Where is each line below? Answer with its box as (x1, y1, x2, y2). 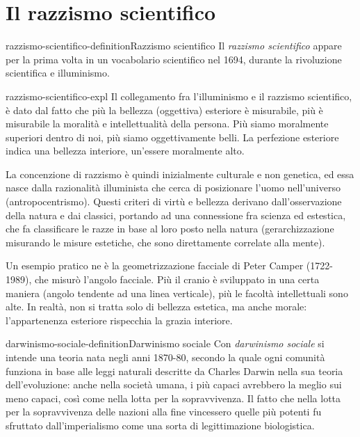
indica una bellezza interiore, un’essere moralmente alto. (6, 143, 245, 158)
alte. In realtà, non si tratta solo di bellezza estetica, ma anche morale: (6, 299, 307, 314)
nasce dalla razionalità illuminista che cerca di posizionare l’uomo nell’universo (6, 180, 341, 195)
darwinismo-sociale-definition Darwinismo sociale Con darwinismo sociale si (6, 336, 325, 351)
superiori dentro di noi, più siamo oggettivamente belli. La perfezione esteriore (6, 129, 339, 144)
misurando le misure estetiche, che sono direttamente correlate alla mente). (6, 235, 325, 249)
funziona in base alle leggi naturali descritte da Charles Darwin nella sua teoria (6, 363, 343, 378)
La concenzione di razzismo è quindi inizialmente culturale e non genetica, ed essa (6, 166, 354, 181)
